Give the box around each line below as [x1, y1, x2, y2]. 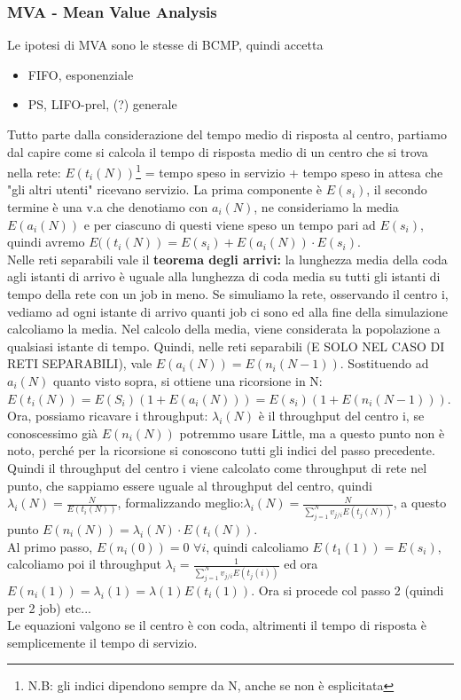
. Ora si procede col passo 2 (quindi [251, 580, 444, 599]
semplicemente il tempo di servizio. [7, 633, 198, 651]
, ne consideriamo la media [254, 198, 399, 216]
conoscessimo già [7, 423, 98, 442]
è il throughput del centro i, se [258, 406, 425, 425]
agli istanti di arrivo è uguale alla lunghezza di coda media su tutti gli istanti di [7, 267, 441, 286]
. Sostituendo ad [340, 354, 429, 373]
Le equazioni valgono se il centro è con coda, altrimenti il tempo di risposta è [7, 616, 427, 634]
